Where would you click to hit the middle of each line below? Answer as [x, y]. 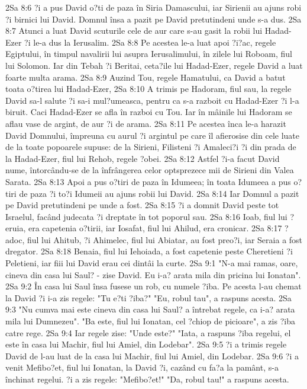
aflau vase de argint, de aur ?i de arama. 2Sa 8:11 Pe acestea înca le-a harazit [146, 123]
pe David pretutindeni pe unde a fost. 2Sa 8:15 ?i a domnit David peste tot [142, 205]
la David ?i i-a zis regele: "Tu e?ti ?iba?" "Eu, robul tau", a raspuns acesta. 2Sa [148, 297]
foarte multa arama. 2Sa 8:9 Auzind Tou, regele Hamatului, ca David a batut [146, 77]
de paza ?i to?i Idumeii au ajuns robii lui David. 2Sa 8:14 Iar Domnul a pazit [159, 193]
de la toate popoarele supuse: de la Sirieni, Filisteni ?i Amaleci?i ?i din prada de [151, 147]
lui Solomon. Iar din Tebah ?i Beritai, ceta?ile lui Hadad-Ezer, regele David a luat [154, 65]
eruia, [16, 228]
